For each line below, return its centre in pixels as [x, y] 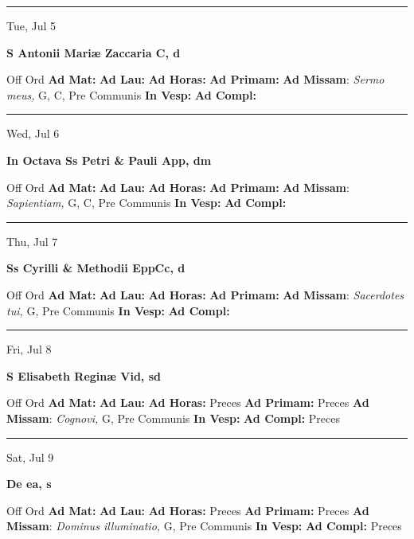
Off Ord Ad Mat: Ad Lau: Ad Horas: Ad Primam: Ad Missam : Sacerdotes [205, 294]
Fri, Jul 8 [29, 349]
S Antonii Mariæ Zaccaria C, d [94, 52]
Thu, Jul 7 [32, 241]
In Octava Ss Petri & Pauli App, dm [109, 160]
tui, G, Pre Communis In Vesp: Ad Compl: [118, 310]
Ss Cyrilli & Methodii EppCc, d [96, 268]
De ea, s [29, 484]
